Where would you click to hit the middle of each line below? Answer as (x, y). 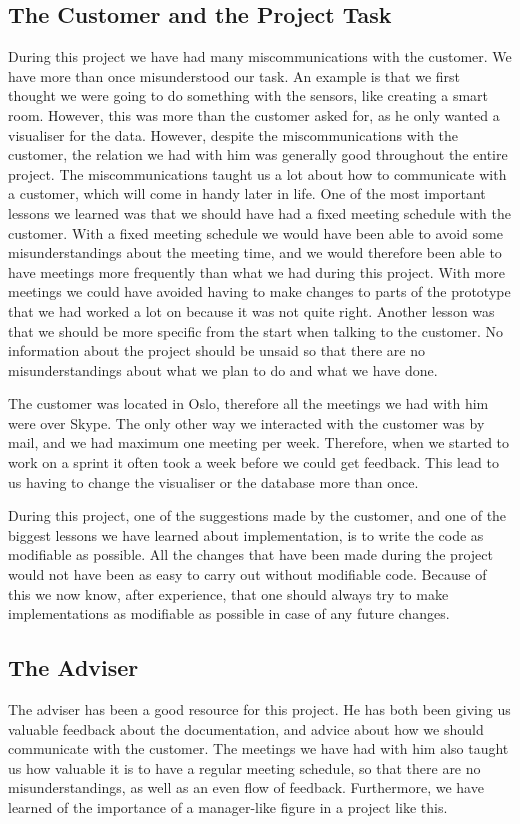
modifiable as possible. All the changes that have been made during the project (250, 554)
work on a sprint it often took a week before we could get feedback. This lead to (254, 462)
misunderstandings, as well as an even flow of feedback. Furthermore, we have (246, 787)
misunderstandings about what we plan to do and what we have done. (223, 369)
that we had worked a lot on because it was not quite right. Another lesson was (251, 310)
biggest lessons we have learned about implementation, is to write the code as (246, 534)
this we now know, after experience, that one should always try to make (228, 593)
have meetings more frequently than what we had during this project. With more (256, 271)
